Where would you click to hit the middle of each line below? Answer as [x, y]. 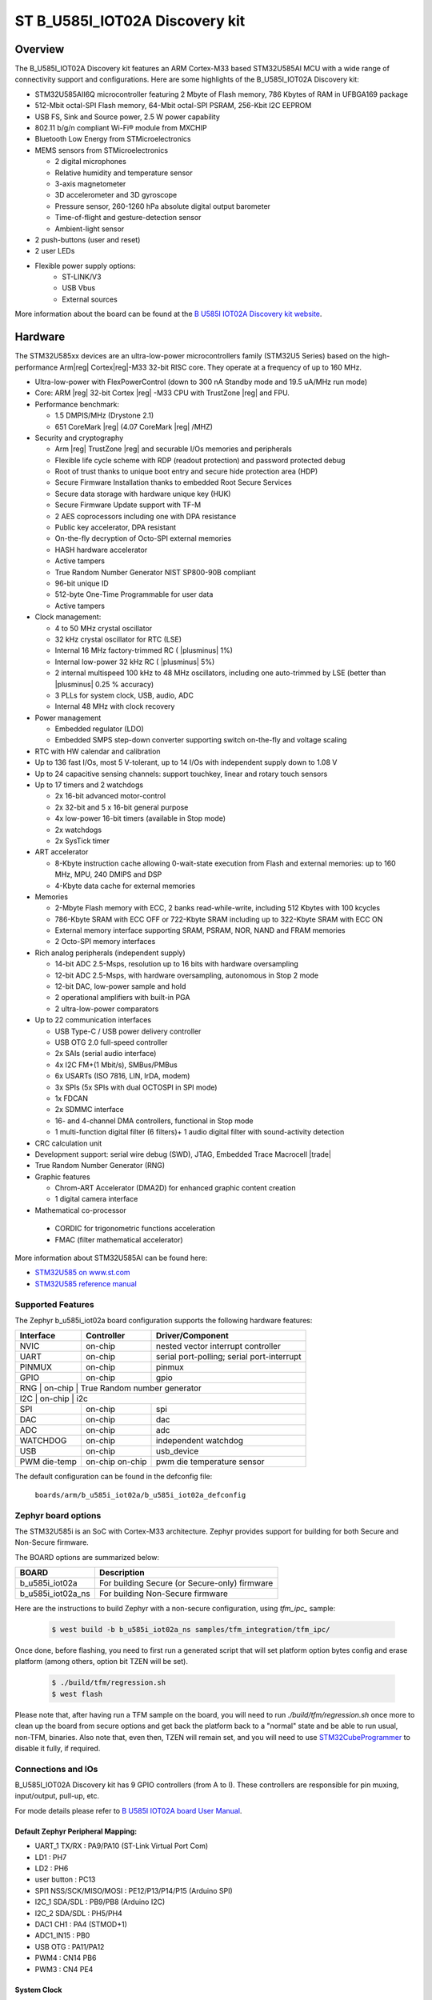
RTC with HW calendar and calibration [98, 751]
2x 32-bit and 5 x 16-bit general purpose [122, 807]
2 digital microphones [91, 162]
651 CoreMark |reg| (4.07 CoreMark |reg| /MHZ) [134, 426]
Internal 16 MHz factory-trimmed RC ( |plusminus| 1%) [144, 650]
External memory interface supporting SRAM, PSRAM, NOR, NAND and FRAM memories [200, 930]
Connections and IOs [56, 1769]
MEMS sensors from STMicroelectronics [101, 150]
